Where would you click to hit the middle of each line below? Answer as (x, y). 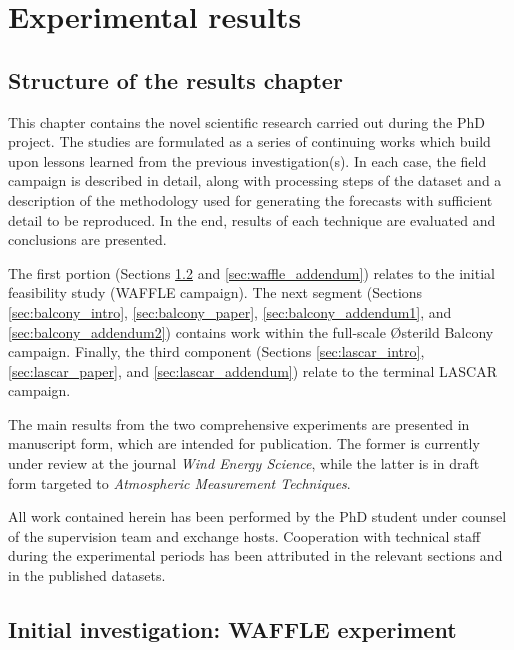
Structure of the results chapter (175, 79)
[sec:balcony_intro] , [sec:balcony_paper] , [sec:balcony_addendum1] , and (230, 311)
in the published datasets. (87, 575)
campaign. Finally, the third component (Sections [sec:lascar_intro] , (216, 351)
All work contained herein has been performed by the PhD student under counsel (257, 516)
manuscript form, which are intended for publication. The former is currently (244, 443)
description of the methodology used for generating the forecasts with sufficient (250, 199)
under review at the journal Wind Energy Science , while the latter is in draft (244, 463)
